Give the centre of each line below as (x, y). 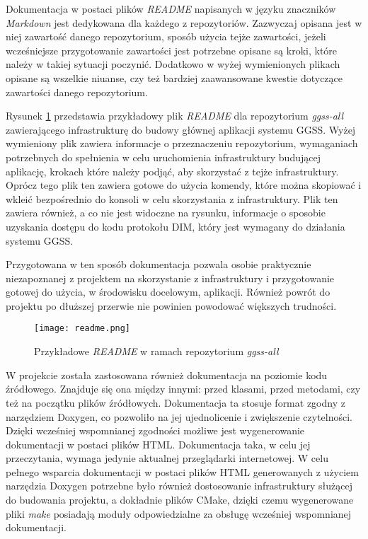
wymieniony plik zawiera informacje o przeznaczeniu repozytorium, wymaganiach (182, 143)
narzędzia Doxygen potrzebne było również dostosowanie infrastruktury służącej (179, 486)
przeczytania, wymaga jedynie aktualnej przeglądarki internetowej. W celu (167, 458)
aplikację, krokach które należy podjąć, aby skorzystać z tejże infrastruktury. (172, 171)
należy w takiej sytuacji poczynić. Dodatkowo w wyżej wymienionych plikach (173, 64)
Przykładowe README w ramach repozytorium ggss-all (156, 351)
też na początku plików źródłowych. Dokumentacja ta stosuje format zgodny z (176, 402)
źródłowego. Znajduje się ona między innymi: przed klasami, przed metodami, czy (183, 389)
